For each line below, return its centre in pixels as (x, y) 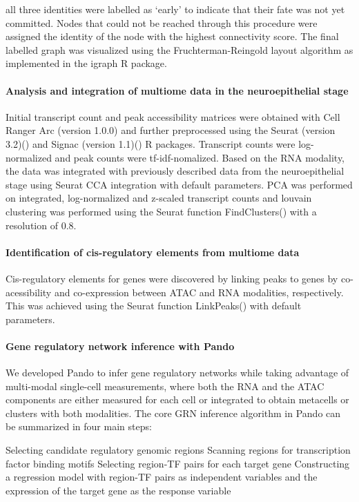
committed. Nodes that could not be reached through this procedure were (162, 22)
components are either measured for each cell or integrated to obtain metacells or (177, 399)
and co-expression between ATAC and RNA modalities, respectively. (199, 292)
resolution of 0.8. (41, 225)
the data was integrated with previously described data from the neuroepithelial (175, 171)
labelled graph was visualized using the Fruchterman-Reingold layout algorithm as (179, 49)
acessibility (29, 292)
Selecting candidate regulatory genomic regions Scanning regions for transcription (178, 450)
